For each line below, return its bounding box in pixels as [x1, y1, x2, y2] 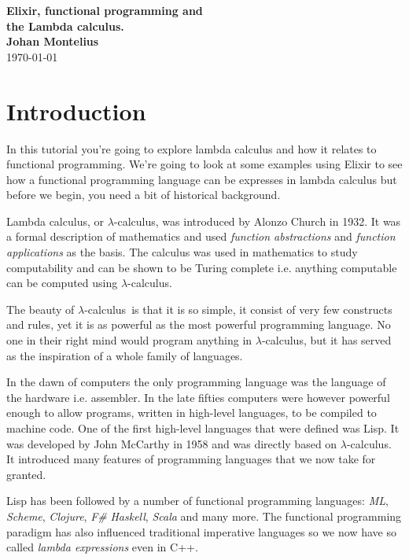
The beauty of [6, 300, 75, 317]
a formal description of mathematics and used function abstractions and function [6, 228, 396, 245]
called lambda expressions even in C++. [6, 539, 198, 555]
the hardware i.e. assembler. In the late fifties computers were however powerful [6, 389, 390, 405]
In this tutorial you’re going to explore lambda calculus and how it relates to [6, 140, 377, 157]
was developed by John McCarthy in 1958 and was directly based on [6, 435, 337, 451]
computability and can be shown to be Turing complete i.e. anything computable [6, 259, 397, 275]
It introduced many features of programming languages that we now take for [6, 451, 376, 467]
